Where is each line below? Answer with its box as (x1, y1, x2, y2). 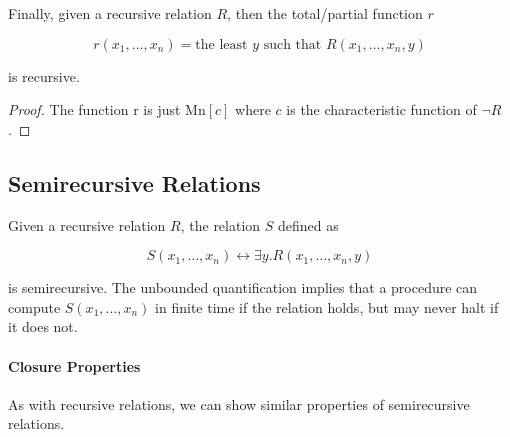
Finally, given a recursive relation (8, 3, 212, 23)
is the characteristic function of (286, 99, 477, 120)
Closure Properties (8, 355, 141, 376)
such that (263, 37, 322, 52)
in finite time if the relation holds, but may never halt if (155, 296, 499, 317)
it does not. (8, 316, 78, 337)
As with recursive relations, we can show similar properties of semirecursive (8, 393, 470, 414)
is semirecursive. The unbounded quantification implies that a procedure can (8, 277, 478, 298)
